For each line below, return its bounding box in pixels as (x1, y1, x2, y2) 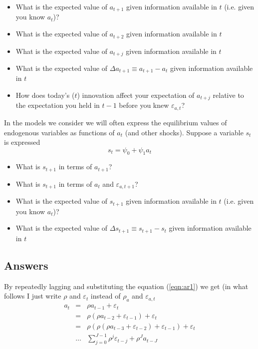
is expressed (4, 137, 40, 147)
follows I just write (4, 291, 61, 301)
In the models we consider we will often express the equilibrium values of (4, 117, 227, 127)
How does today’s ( (15, 90, 75, 100)
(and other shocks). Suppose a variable (125, 127, 244, 137)
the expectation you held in (15, 100, 100, 110)
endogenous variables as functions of (4, 127, 115, 137)
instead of (90, 291, 121, 301)
